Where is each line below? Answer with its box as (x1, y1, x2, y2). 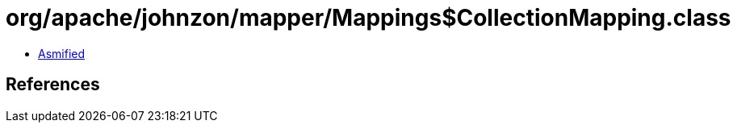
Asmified (38, 46, 86, 60)
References (6, 74, 100, 95)
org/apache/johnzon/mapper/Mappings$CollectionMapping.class (6, 4, 731, 31)
